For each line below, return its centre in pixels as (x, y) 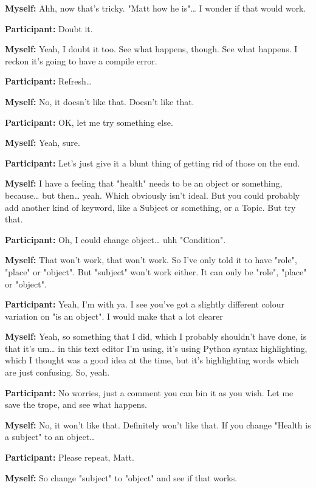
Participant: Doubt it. (49, 28)
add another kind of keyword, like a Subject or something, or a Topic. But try (150, 207)
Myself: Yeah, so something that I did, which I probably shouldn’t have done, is (156, 336)
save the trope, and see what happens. (76, 404)
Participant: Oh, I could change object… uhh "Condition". (115, 239)
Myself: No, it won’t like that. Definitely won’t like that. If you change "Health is (158, 424)
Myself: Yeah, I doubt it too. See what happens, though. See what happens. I (151, 49)
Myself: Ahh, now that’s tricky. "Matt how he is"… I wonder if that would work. (156, 8)
